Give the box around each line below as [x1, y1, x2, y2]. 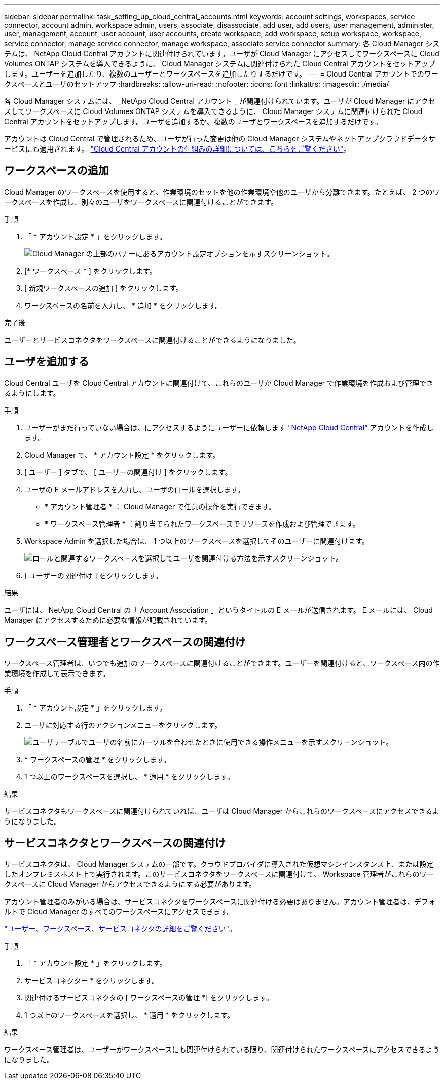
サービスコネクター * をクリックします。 [24, 976, 159, 985]
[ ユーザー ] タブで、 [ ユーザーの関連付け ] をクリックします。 [24, 467, 232, 476]
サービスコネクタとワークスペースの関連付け [4, 836, 226, 849]
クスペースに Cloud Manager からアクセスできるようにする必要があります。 [4, 880, 256, 889]
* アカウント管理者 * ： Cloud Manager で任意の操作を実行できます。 [45, 502, 276, 511]
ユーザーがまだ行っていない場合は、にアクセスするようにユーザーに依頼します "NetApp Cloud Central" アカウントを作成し [24, 423, 434, 432]
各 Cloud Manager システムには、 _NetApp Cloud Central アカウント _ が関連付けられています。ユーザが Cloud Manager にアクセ [4, 97, 435, 105]
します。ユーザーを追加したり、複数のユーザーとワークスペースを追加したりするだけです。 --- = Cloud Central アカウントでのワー [4, 69, 438, 78]
